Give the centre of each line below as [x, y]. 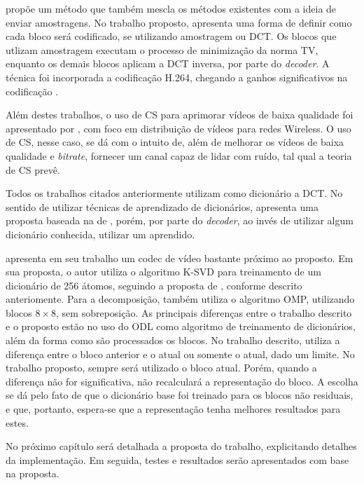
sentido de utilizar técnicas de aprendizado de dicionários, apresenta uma [162, 206]
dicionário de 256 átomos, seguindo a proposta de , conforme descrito [154, 285]
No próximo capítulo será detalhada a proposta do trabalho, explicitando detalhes [181, 446]
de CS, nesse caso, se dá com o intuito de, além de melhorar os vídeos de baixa [175, 142]
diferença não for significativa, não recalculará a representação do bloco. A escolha [182, 381]
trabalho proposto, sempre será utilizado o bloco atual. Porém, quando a [161, 368]
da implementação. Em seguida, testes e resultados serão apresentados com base [177, 459]
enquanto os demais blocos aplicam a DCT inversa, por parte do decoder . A [168, 63]
